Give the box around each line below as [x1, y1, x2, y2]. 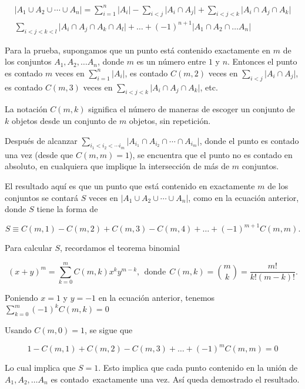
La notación [5, 103, 48, 115]
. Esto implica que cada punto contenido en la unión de [98, 361, 298, 373]
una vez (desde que [5, 148, 73, 160]
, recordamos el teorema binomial [60, 242, 180, 254]
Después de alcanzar [5, 134, 78, 146]
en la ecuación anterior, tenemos [98, 291, 215, 304]
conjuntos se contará [5, 191, 79, 203]
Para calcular [5, 242, 52, 254]
